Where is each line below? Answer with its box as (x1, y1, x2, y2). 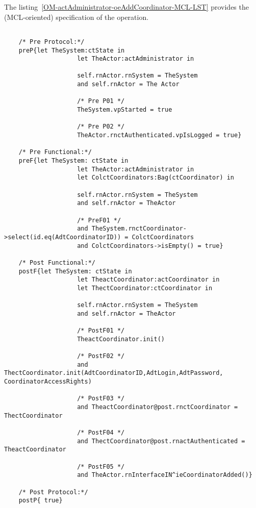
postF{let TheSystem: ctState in (18, 267, 132, 275)
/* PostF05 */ (77, 463, 125, 470)
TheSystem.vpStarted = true (77, 106, 172, 114)
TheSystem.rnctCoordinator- (91, 225, 187, 233)
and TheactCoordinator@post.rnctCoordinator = (77, 403, 238, 411)
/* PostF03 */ (77, 395, 125, 402)
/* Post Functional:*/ (18, 259, 95, 266)
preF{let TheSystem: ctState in (18, 157, 129, 165)
